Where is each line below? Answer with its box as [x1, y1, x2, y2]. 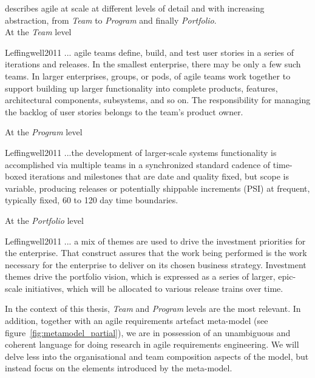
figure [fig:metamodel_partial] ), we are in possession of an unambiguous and [5, 326, 291, 339]
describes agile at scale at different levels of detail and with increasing [5, 2, 265, 14]
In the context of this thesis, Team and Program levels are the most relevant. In [5, 302, 301, 315]
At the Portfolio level [5, 214, 84, 226]
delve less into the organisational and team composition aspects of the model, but [5, 349, 309, 362]
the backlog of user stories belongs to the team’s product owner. [5, 105, 243, 118]
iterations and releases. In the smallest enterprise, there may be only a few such [5, 58, 301, 70]
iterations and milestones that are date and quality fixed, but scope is [29, 170, 289, 183]
